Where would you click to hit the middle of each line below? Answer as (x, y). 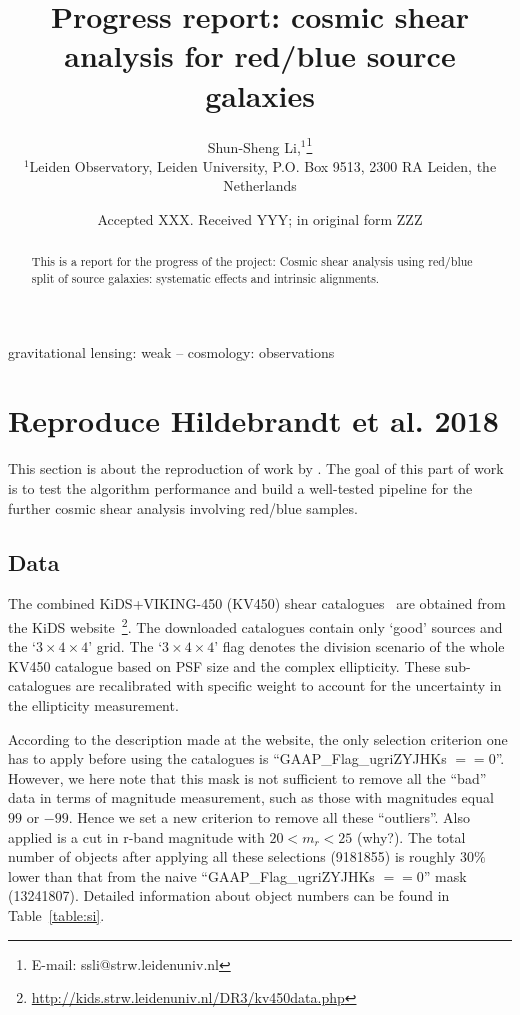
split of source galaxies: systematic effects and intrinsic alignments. (205, 277)
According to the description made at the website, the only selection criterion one (258, 738)
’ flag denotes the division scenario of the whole (359, 646)
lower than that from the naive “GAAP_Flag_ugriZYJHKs (191, 875)
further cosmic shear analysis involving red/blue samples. (183, 507)
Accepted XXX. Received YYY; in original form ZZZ (260, 218)
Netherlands (260, 185)
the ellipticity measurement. (93, 704)
